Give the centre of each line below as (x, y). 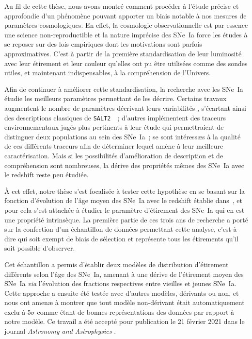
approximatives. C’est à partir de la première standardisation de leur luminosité (123, 53)
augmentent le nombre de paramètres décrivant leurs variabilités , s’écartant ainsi (125, 108)
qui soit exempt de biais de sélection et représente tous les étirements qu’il (128, 238)
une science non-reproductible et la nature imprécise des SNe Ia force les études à (126, 34)
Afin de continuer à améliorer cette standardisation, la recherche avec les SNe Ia (124, 89)
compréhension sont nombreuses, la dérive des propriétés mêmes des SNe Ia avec (124, 165)
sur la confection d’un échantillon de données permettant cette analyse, (110, 229)
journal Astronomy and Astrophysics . (60, 331)
